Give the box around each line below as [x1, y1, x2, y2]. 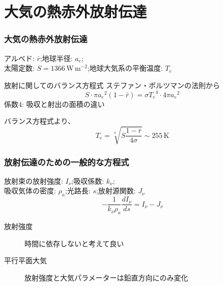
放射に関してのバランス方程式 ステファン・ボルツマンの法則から [4, 79, 220, 90]
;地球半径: [40, 52, 73, 63]
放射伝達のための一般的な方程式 [4, 155, 129, 168]
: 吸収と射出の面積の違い [22, 98, 105, 109]
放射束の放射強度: [4, 175, 63, 186]
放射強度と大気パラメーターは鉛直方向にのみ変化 [24, 272, 188, 282]
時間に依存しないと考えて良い [24, 238, 124, 248]
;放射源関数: [96, 185, 136, 196]
